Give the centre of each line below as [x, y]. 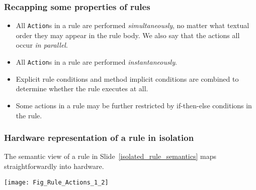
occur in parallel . [42, 45]
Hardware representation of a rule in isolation [99, 138]
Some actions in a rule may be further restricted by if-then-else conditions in [134, 105]
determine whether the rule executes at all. [82, 88]
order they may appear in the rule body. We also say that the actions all [128, 35]
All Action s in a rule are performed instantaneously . [96, 62]
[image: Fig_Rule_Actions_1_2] [56, 182]
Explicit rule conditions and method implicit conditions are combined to [127, 78]
